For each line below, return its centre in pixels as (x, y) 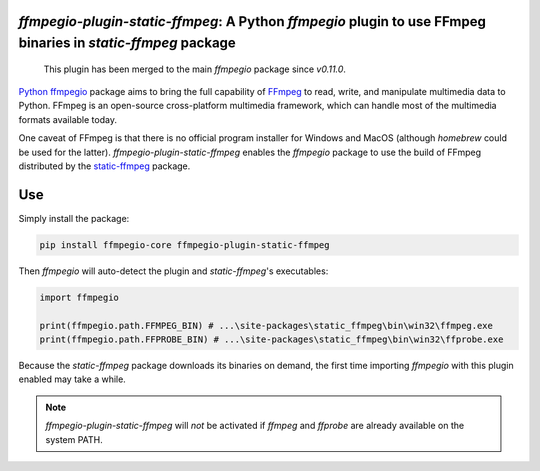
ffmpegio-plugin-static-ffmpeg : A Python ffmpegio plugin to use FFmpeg (252, 21)
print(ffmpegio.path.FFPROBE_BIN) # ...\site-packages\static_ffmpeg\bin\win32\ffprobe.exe (271, 339)
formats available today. (67, 119)
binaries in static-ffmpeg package (127, 43)
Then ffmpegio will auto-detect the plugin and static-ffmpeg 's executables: (173, 271)
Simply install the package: (74, 218)
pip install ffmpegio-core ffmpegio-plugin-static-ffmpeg (184, 244)
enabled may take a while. (72, 379)
